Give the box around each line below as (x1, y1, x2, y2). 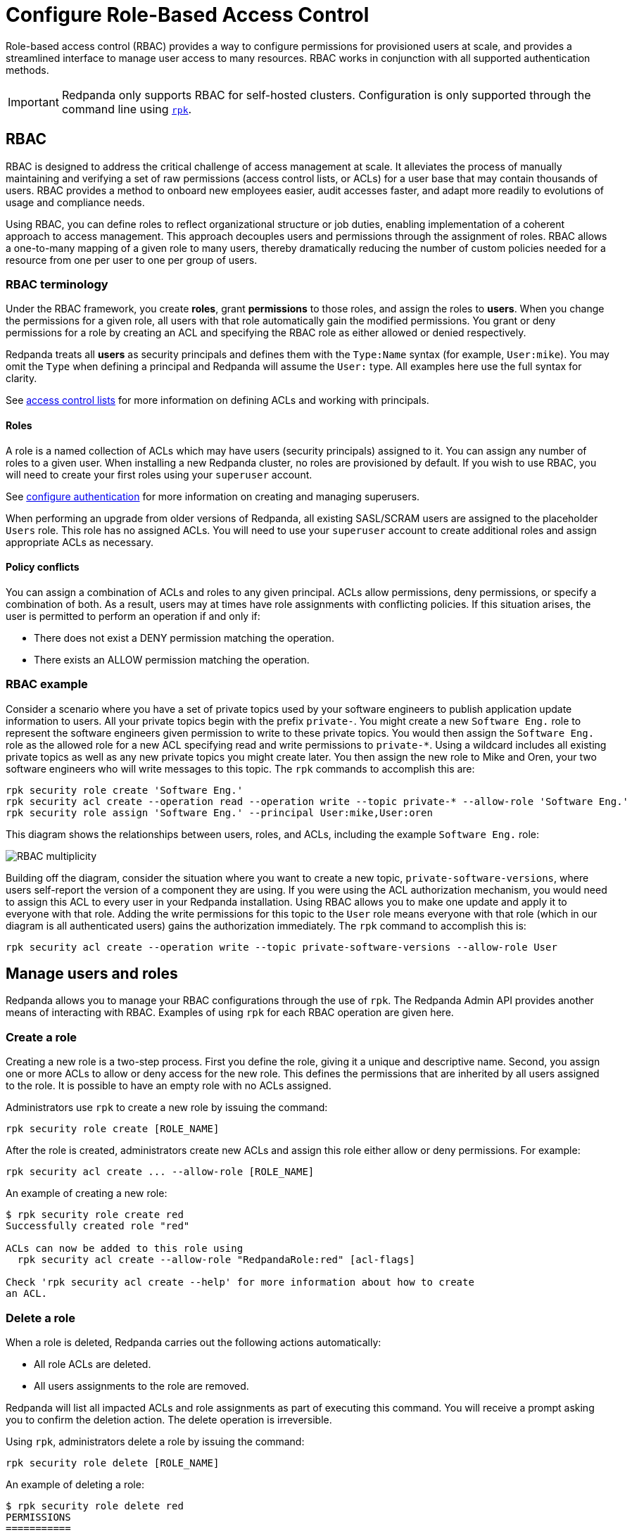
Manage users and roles (6, 964, 178, 982)
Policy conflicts (6, 561, 80, 573)
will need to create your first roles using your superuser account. (6, 468, 312, 481)
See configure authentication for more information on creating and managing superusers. (6, 490, 420, 502)
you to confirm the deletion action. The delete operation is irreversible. (6, 1413, 332, 1426)
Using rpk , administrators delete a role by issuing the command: (6, 1435, 305, 1447)
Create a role (6, 1029, 77, 1044)
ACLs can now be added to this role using (6, 1243, 244, 1255)
